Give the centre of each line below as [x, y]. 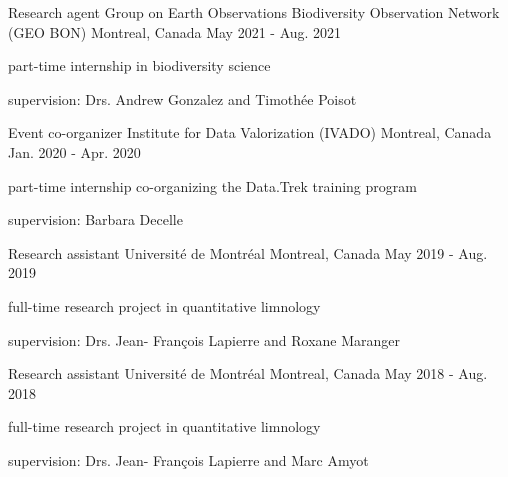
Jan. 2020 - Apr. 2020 [74, 151]
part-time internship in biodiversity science [139, 65]
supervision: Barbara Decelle [95, 219]
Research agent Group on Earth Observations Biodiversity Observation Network [254, 12]
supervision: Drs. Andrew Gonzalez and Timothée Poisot [182, 98]
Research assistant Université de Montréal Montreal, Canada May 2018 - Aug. [248, 373]
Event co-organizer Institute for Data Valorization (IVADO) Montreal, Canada [250, 132]
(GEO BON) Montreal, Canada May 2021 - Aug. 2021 [175, 31]
